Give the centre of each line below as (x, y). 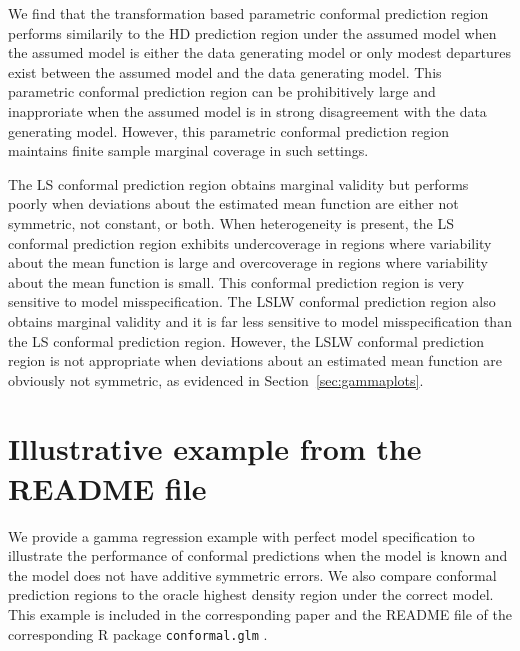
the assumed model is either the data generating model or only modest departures (260, 52)
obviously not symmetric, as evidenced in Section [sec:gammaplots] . (216, 379)
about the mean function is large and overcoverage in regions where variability (248, 262)
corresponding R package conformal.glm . (138, 633)
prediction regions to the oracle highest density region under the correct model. (251, 594)
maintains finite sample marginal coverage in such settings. (188, 150)
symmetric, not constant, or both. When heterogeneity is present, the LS (231, 222)
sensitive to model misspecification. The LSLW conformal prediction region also (252, 301)
